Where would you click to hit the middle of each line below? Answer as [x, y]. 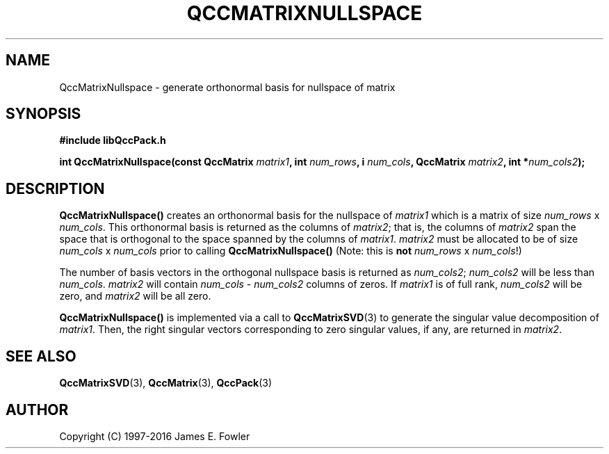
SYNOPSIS [43, 114]
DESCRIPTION [55, 188]
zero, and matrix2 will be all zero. [135, 296]
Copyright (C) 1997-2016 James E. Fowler [155, 436]
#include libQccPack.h [113, 140]
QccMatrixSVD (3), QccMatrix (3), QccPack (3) [166, 383]
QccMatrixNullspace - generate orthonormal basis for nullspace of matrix [227, 87]
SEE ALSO [41, 356]
